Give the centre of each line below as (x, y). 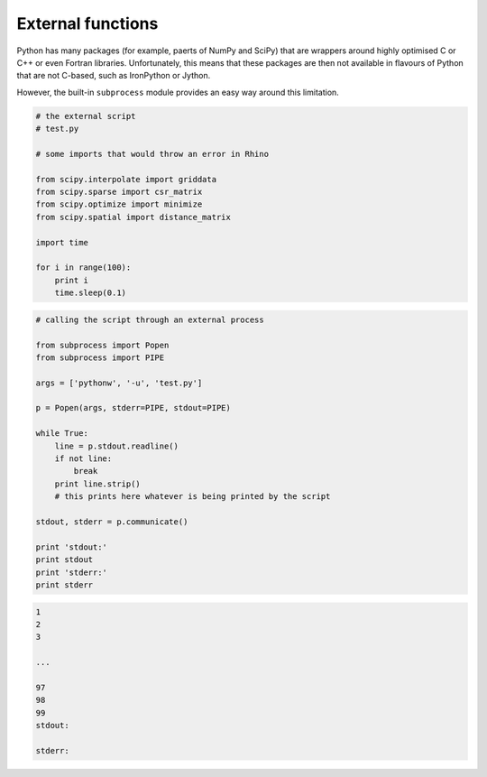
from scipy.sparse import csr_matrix (119, 192)
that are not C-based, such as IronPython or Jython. (114, 76)
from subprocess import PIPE (100, 357)
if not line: (83, 459)
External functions (87, 23)
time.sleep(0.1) (90, 293)
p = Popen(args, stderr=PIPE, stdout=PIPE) (133, 408)
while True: (62, 434)
